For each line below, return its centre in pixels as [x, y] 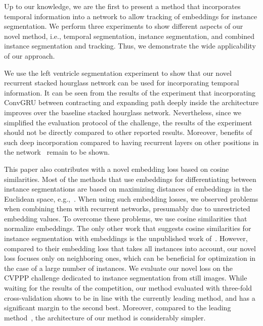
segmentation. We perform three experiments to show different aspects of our [124, 26]
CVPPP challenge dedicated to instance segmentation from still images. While [126, 278]
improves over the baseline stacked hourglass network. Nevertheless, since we [123, 112]
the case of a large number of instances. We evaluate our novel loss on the [118, 268]
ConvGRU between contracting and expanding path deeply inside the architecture [131, 102]
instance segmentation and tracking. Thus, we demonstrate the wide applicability [130, 46]
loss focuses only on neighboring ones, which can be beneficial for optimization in [130, 258]
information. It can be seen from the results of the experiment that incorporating [130, 92]
